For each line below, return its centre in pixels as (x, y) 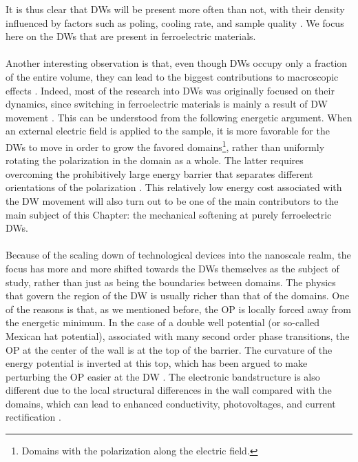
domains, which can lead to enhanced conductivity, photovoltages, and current (171, 403)
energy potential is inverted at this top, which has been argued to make (157, 363)
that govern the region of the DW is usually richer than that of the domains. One (178, 295)
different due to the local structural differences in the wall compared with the (169, 390)
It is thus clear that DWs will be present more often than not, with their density (175, 9)
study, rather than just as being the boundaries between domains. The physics (171, 282)
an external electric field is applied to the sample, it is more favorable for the (168, 131)
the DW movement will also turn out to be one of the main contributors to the (172, 200)
